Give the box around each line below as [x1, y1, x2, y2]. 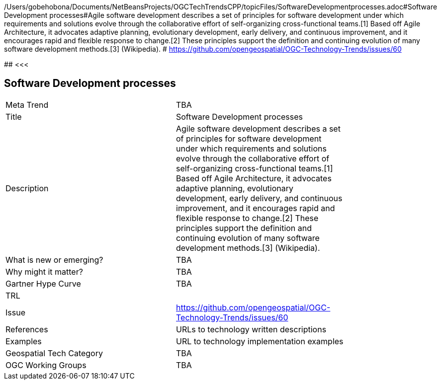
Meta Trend [5, 99, 49, 110]
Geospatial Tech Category [5, 348, 103, 358]
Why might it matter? [5, 266, 83, 277]
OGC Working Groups [5, 360, 87, 370]
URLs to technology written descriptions [176, 324, 327, 334]
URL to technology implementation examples [176, 336, 344, 346]
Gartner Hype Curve [5, 278, 81, 289]
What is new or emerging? [5, 254, 103, 265]
